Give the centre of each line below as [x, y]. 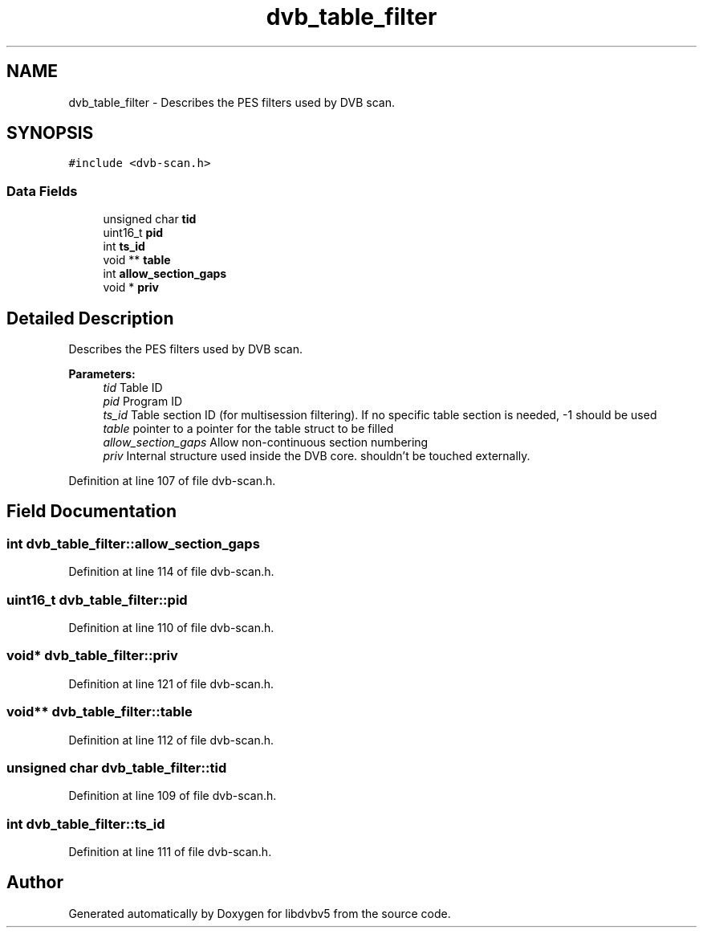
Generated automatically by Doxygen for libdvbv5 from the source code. [260, 913]
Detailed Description [90, 318]
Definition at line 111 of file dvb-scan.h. [170, 852]
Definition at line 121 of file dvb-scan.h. [171, 683]
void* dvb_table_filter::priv [92, 656]
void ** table [137, 260]
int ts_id [124, 247]
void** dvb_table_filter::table [100, 712]
